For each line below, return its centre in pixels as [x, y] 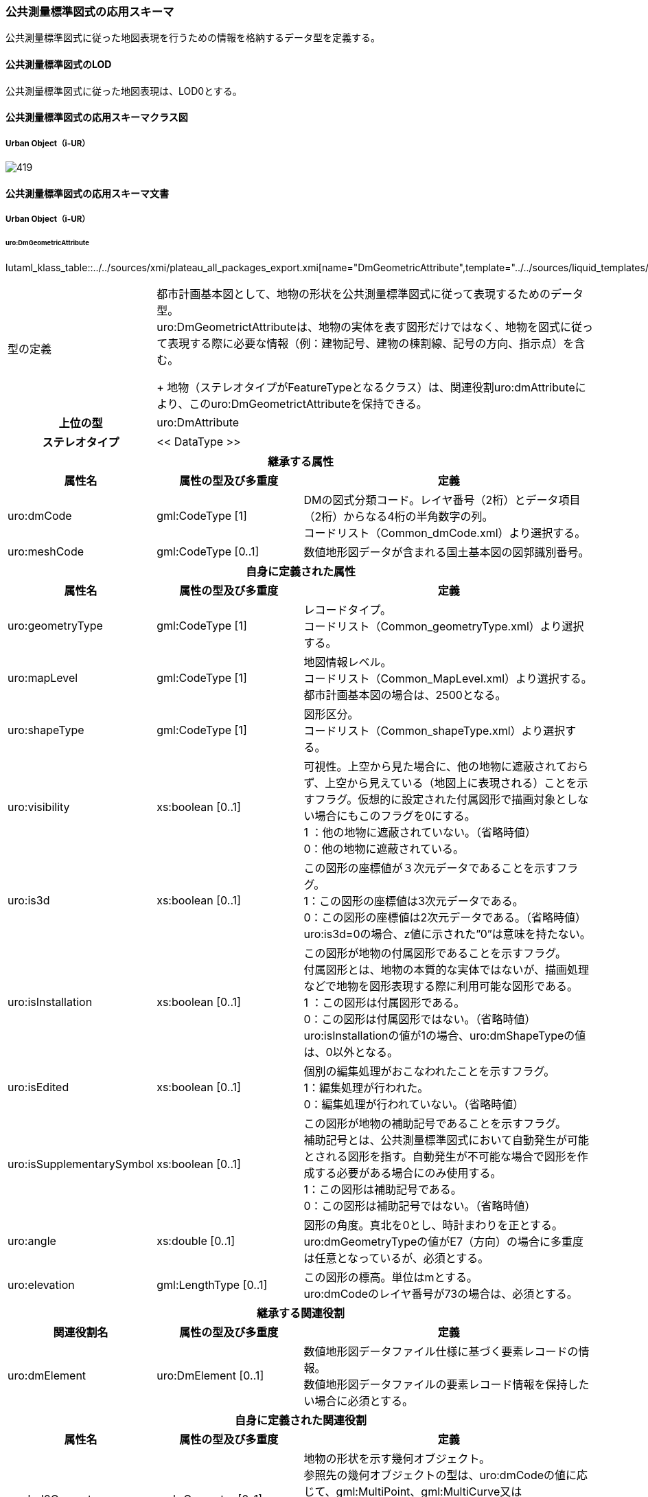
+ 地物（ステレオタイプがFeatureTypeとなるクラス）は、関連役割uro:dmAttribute [366, 387]
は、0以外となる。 [351, 1052]
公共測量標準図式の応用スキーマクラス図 [97, 117]
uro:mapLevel [43, 677]
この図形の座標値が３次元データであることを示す [430, 868]
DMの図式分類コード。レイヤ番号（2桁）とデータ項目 [442, 500]
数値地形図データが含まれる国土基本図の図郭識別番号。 [447, 552]
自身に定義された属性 [300, 571]
